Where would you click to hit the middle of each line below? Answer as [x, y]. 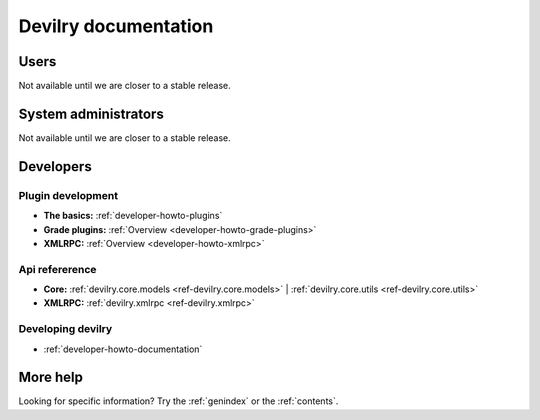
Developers [55, 166]
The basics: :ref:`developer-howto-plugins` [133, 216]
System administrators [91, 113]
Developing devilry [65, 329]
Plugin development [68, 195]
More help [51, 377]
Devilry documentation [116, 26]
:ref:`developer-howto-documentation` [123, 349]
